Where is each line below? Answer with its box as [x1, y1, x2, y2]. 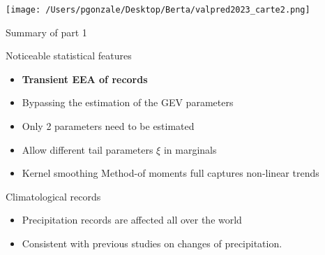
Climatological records [6, 189, 101, 203]
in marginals [163, 142, 217, 156]
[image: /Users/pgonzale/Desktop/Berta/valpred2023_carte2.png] [6, 5, 310, 15]
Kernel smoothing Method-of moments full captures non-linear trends [22, 166, 319, 180]
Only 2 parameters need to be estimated [22, 119, 195, 133]
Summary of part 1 [6, 24, 87, 39]
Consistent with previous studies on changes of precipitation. [22, 236, 282, 250]
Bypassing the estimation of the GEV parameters [22, 95, 234, 110]
